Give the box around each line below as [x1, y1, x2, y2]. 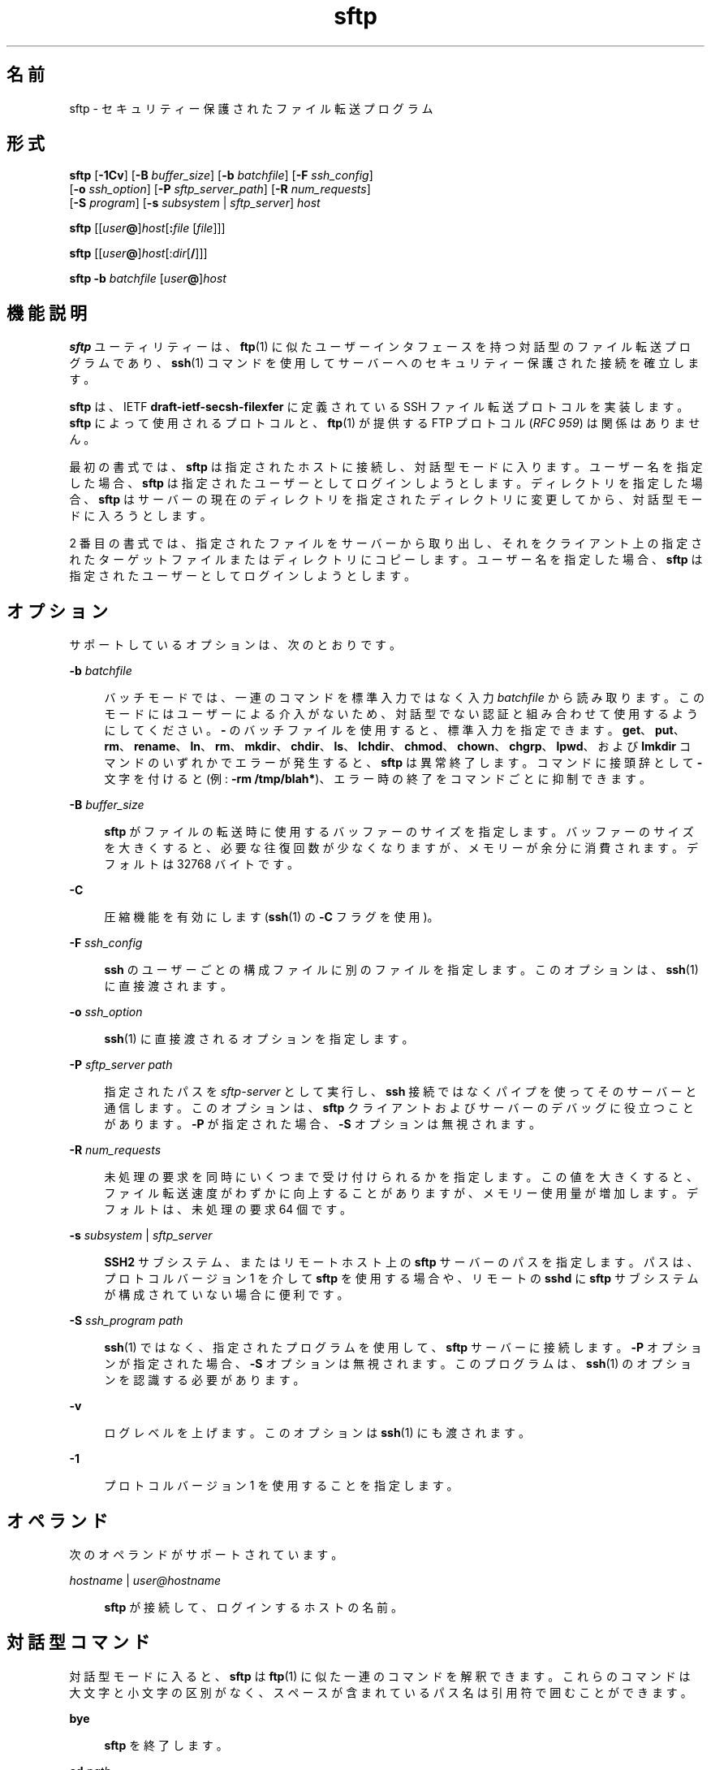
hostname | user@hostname [69, 1573, 222, 1587]
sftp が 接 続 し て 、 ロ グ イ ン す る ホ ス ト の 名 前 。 [104, 1599, 403, 1614]
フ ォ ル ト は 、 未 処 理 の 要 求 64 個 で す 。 [104, 1202, 352, 1217]
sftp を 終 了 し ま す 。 [104, 1738, 228, 1752]
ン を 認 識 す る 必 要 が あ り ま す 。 [104, 1373, 305, 1387]
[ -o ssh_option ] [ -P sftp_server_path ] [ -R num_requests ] [69, 182, 371, 197]
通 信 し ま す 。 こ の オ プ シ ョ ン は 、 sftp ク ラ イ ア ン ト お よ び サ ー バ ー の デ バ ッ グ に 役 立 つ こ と [104, 1101, 694, 1115]
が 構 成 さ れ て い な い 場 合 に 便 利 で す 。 [104, 1287, 349, 1302]
